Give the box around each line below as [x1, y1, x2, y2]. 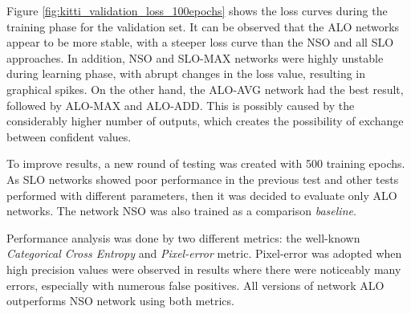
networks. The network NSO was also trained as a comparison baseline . [6, 202, 356, 219]
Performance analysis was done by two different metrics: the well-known [6, 229, 360, 246]
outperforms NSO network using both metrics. [6, 292, 234, 309]
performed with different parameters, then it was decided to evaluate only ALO [6, 186, 397, 203]
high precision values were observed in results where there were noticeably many [6, 260, 401, 277]
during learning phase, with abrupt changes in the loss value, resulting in [6, 65, 366, 82]
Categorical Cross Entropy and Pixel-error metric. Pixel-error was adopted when [6, 245, 402, 262]
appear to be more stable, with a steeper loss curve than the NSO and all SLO [6, 34, 394, 51]
